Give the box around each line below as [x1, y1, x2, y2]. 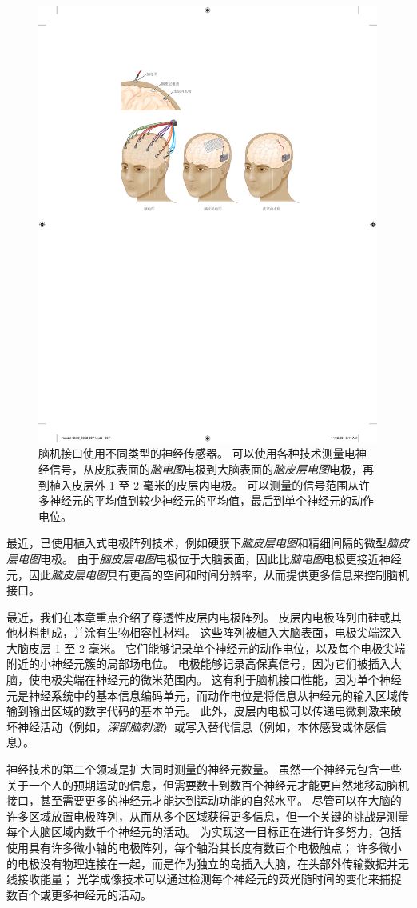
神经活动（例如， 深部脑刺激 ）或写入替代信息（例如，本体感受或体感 [17, 718, 375, 734]
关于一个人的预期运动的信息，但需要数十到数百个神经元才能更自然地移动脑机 [6, 776, 409, 793]
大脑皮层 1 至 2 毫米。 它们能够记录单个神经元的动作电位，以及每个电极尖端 [6, 639, 406, 656]
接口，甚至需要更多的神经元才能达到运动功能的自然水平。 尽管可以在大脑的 [6, 792, 402, 809]
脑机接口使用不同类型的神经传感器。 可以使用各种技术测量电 [38, 445, 355, 462]
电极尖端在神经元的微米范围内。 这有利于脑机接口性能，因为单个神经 [39, 671, 402, 688]
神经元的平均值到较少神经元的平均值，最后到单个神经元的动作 [49, 492, 374, 509]
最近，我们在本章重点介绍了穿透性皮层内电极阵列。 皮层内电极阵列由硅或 [6, 608, 391, 625]
